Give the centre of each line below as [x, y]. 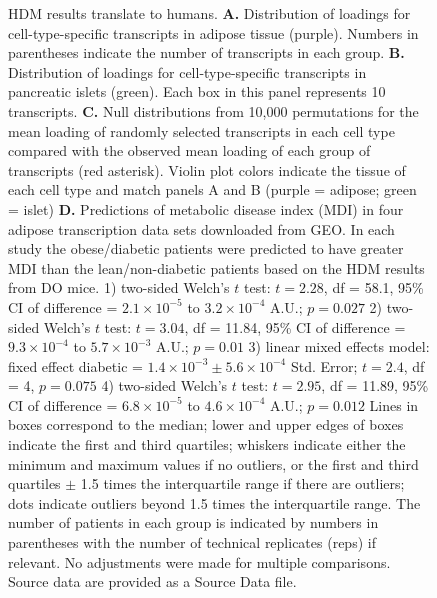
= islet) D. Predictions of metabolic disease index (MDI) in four [206, 208]
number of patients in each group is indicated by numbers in [193, 522]
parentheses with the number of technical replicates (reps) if [192, 542]
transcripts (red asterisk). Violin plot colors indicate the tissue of [207, 169]
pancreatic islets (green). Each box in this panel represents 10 [197, 91]
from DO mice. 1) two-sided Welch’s [119, 287]
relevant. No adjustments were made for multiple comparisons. [199, 561]
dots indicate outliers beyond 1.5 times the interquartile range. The [214, 502]
